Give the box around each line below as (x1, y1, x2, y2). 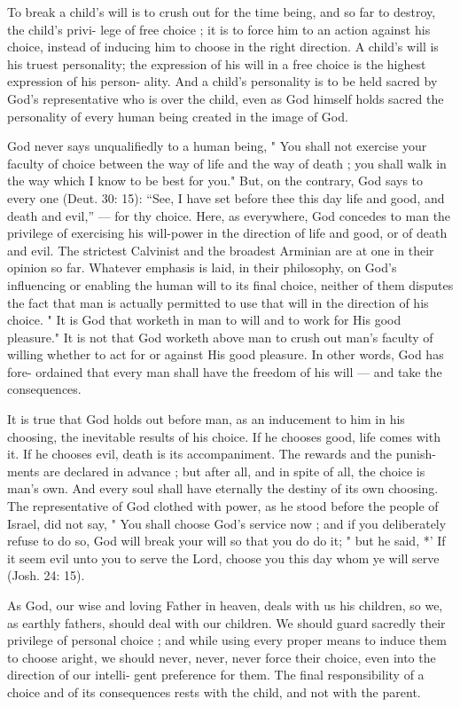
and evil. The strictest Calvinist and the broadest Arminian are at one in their (7, 240, 434, 259)
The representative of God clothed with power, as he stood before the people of (7, 497, 439, 515)
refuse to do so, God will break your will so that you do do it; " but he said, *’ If (7, 531, 446, 550)
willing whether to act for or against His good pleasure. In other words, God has (7, 345, 444, 364)
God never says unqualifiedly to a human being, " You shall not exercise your (7, 137, 427, 155)
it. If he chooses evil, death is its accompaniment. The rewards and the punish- (7, 444, 436, 463)
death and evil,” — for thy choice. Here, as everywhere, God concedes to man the (7, 206, 451, 224)
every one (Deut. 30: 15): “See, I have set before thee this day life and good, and (7, 188, 445, 207)
